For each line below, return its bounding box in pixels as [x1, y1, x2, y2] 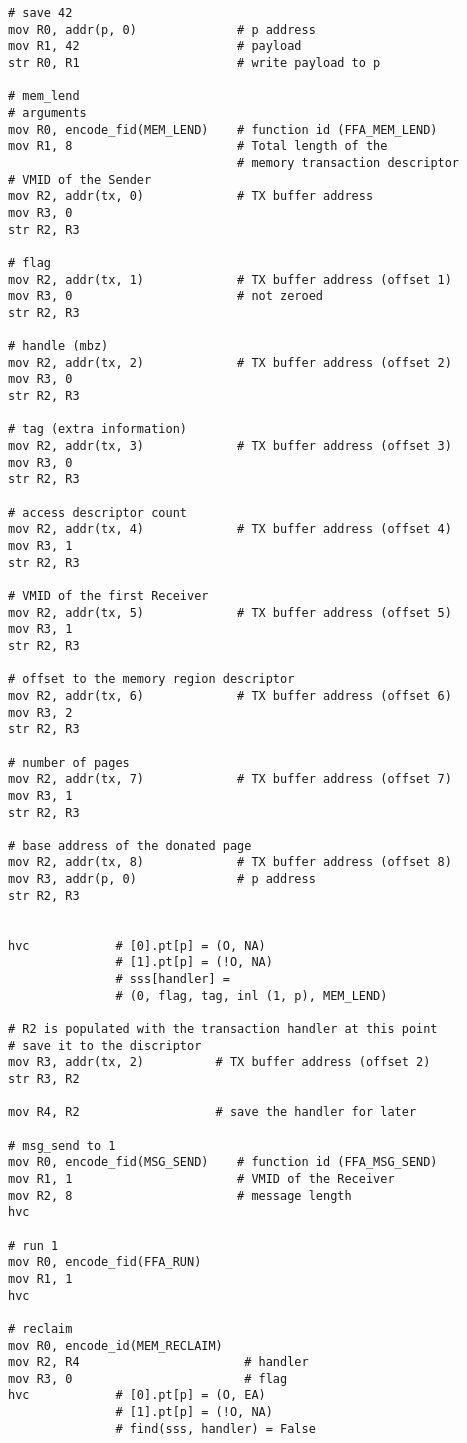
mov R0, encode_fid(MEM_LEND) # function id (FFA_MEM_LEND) [8, 122, 438, 137]
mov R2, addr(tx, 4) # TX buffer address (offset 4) [8, 522, 452, 537]
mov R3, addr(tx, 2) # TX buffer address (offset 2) [8, 1055, 431, 1070]
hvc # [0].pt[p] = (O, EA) [8, 1388, 266, 1403]
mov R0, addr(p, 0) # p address [8, 22, 316, 37]
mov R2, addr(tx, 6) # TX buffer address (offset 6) [8, 688, 452, 703]
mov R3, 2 [8, 705, 73, 720]
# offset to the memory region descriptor [8, 672, 295, 687]
